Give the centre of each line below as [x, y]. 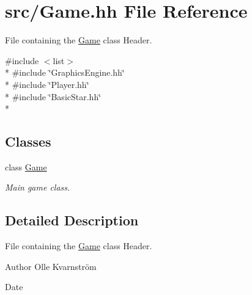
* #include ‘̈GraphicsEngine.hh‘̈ [65, 72]
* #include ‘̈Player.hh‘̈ [47, 84]
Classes [28, 141]
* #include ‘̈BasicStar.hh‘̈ [53, 96]
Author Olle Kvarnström [51, 266]
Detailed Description [72, 220]
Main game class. [38, 187]
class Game [26, 166]
